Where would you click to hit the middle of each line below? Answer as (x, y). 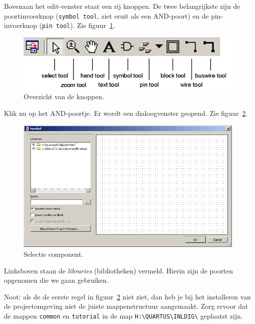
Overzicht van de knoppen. (64, 96)
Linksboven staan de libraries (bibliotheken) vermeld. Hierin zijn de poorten (119, 270)
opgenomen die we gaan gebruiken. (56, 280)
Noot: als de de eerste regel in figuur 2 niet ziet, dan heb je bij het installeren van (127, 296)
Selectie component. (54, 254)
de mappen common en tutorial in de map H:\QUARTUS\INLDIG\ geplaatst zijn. (123, 315)
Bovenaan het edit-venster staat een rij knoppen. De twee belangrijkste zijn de (122, 6)
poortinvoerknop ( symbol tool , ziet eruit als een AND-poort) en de (106, 15)
